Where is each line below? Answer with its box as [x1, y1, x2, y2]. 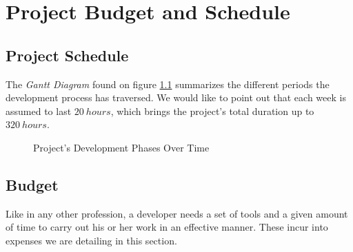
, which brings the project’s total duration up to [110, 103, 314, 118]
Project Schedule [6, 44, 129, 65]
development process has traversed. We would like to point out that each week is [6, 90, 346, 105]
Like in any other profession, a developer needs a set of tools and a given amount [6, 206, 348, 220]
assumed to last [6, 103, 72, 118]
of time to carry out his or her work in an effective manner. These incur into [6, 220, 328, 234]
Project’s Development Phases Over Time [33, 140, 210, 154]
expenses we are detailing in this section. [6, 233, 177, 247]
